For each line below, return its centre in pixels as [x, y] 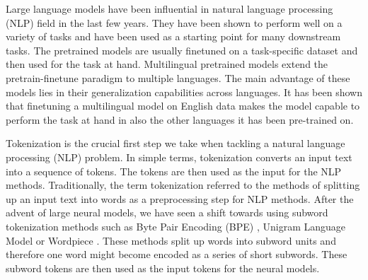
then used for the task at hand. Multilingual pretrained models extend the [167, 64]
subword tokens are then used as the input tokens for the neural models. [163, 268]
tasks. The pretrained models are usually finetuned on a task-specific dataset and [182, 50]
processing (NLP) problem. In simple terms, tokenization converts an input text [179, 157]
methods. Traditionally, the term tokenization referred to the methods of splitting [183, 185]
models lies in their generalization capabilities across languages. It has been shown [184, 92]
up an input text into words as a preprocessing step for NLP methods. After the [180, 198]
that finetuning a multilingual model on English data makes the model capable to [183, 106]
